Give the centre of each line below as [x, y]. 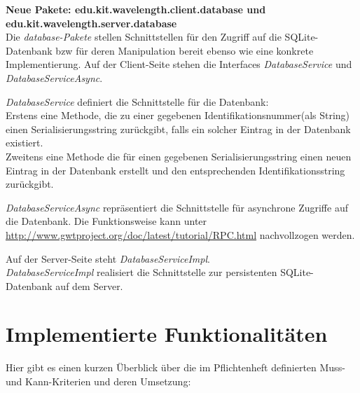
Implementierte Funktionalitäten [167, 334]
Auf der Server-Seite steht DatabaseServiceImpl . [108, 258]
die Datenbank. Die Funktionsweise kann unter [106, 221]
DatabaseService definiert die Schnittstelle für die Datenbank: [137, 101]
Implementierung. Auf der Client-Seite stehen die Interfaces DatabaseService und [179, 64]
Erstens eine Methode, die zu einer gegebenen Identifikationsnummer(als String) [178, 115]
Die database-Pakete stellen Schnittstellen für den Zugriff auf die [144, 37]
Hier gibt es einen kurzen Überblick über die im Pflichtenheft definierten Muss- [175, 367]
